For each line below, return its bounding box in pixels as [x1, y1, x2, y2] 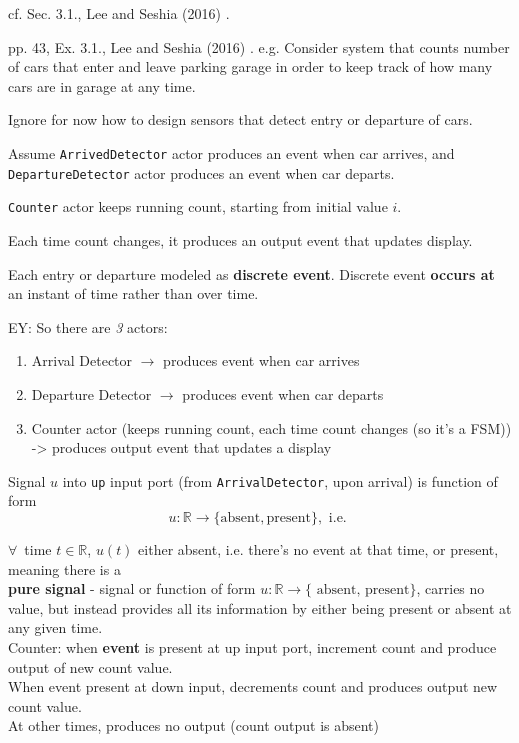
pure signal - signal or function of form [8, 578, 256, 599]
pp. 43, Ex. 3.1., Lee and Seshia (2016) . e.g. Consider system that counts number [8, 36, 510, 57]
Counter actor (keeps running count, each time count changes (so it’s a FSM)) [31, 417, 512, 438]
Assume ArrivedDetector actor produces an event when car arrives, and [8, 142, 455, 163]
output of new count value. [8, 656, 173, 677]
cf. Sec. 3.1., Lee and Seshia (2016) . [8, 3, 230, 23]
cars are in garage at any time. [8, 75, 196, 96]
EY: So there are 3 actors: [8, 316, 168, 337]
